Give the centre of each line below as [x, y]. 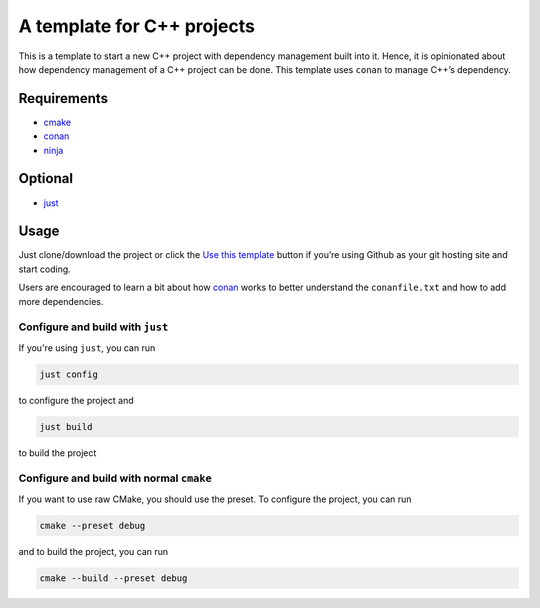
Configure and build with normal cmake [115, 478]
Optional [46, 178]
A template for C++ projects [136, 26]
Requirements [63, 98]
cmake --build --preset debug [113, 578]
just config [69, 374]
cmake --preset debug [92, 525]
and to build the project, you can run [93, 551]
